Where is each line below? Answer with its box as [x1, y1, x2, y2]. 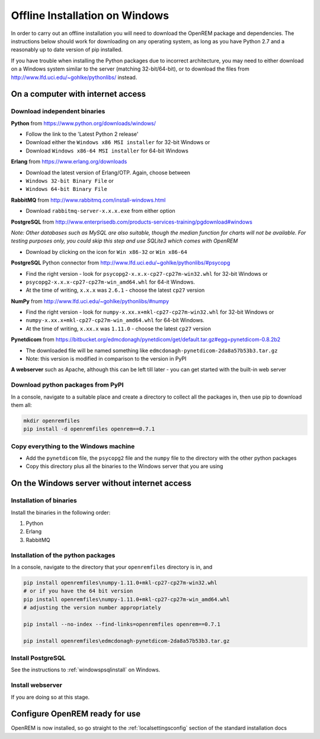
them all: [11, 401, 32, 409]
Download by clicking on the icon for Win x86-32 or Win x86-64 [25, 248, 188, 255]
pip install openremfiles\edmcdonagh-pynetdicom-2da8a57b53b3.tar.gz [23, 638, 230, 644]
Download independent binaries [11, 107, 105, 116]
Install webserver [11, 681, 62, 689]
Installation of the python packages [11, 551, 116, 559]
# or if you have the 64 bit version [23, 588, 133, 594]
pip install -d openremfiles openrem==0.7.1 [23, 426, 155, 432]
